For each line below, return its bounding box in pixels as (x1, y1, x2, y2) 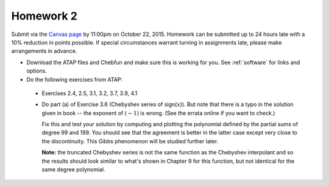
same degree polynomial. (41, 166, 106, 173)
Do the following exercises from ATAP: (26, 76, 123, 83)
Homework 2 (11, 9, 77, 23)
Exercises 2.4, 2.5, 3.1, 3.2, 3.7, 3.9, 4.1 (41, 89, 138, 97)
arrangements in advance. (11, 48, 77, 55)
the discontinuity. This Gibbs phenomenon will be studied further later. (41, 137, 219, 145)
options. (26, 67, 48, 74)
